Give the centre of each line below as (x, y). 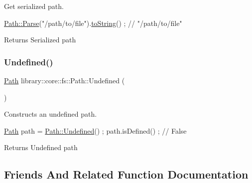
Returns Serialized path (40, 40)
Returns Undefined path (41, 147)
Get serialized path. (34, 6)
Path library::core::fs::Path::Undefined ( (64, 80)
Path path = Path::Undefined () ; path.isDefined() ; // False (95, 130)
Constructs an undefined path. (51, 114)
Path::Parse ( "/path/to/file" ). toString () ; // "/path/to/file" (93, 23)
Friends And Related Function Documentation (126, 174)
